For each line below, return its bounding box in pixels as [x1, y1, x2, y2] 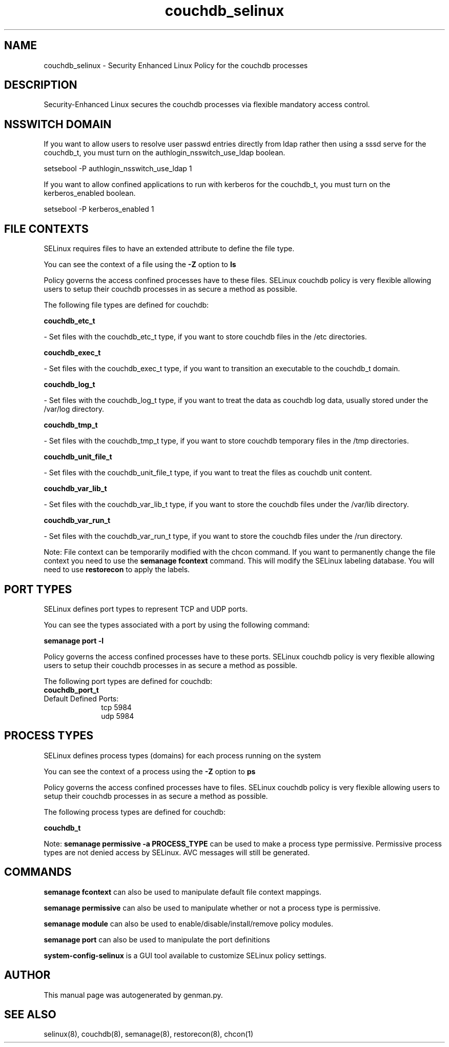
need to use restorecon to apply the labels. [44, 565, 190, 574]
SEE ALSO [4, 1008, 56, 1021]
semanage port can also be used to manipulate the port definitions [44, 935, 270, 944]
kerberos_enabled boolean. [44, 189, 136, 198]
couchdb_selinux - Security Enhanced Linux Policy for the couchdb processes [44, 61, 308, 70]
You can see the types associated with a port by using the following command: [44, 620, 310, 629]
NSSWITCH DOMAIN [4, 117, 112, 131]
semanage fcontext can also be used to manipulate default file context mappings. [44, 887, 321, 896]
